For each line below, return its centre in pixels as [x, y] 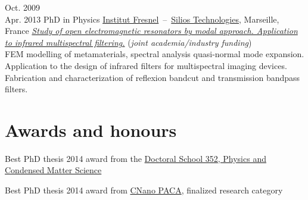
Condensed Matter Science [53, 170]
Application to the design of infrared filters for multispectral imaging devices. [146, 65]
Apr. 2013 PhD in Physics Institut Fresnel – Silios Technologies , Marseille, [142, 19]
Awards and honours [91, 129]
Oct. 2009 [23, 7]
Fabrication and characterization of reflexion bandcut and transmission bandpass [153, 77]
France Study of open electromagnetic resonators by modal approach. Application [151, 31]
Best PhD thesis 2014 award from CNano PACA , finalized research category [144, 190]
